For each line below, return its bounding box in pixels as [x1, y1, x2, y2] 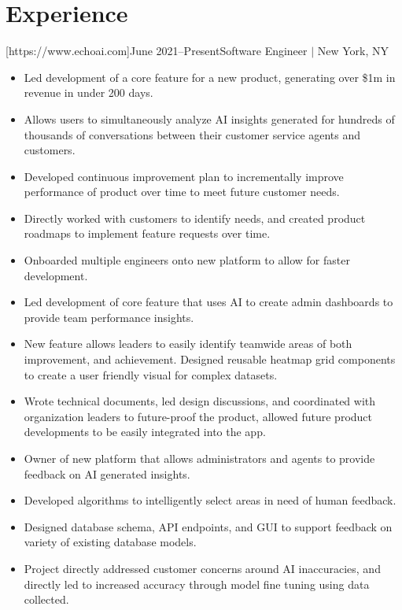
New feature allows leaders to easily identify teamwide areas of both [24, 335, 352, 352]
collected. [24, 591, 69, 608]
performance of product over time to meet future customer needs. [24, 183, 340, 200]
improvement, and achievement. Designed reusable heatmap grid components [24, 351, 396, 368]
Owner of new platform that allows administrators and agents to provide [24, 450, 375, 466]
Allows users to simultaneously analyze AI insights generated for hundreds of [24, 110, 395, 127]
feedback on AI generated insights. [24, 465, 190, 482]
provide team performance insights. [24, 309, 194, 325]
